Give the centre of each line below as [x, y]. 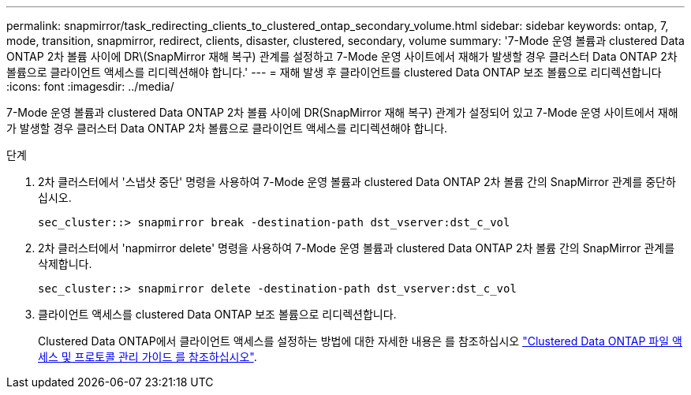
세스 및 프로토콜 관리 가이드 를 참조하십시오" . [148, 357]
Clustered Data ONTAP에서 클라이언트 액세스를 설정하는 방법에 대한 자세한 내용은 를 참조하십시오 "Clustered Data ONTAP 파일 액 [360, 341]
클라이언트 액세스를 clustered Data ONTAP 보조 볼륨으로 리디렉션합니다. [217, 314]
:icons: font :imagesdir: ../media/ [90, 86]
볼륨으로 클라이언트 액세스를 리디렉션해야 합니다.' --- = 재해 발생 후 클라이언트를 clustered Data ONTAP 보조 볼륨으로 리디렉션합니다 [334, 72]
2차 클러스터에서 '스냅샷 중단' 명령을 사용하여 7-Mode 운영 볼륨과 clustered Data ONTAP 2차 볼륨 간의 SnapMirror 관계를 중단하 [357, 182]
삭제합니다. [65, 264]
